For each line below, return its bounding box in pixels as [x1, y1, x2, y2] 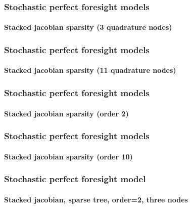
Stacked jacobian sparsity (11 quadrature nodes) [4, 65, 176, 75]
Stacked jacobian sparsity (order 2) [4, 108, 129, 118]
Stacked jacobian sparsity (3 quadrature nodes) [4, 22, 172, 32]
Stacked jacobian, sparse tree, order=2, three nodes [4, 194, 188, 204]
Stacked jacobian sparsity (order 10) [4, 151, 133, 161]
